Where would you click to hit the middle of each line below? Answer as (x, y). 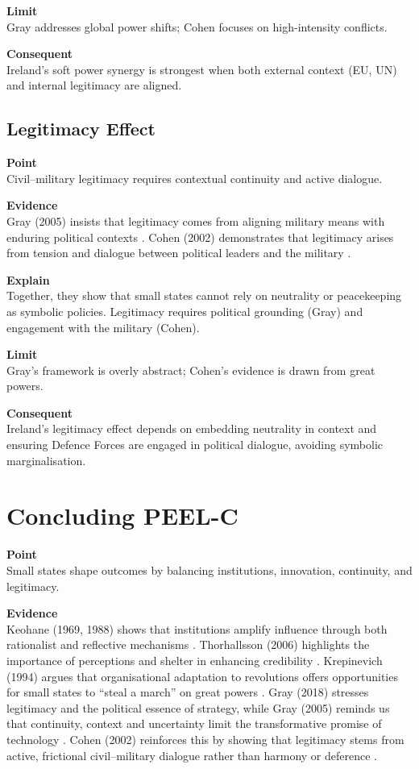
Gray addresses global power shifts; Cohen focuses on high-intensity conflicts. (197, 26)
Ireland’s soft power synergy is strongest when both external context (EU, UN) (202, 69)
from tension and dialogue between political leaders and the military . (179, 253)
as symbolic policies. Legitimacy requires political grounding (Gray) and (185, 311)
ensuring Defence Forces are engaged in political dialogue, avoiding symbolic (195, 445)
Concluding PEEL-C (122, 515)
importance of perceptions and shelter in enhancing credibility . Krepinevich (195, 660)
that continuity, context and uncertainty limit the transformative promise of (194, 723)
